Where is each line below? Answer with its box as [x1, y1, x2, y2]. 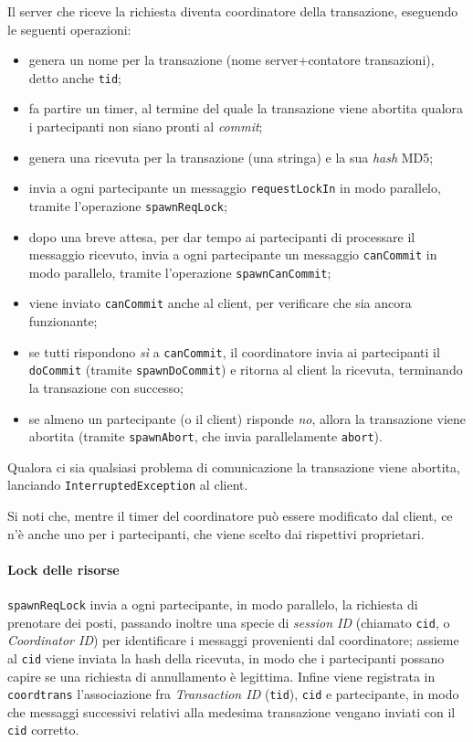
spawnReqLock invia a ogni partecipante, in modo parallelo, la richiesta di [7, 595, 418, 614]
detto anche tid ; [28, 68, 122, 87]
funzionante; [28, 312, 98, 331]
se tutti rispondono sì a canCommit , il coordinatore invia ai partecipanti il [28, 342, 440, 361]
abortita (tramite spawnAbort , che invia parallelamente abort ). [28, 427, 383, 446]
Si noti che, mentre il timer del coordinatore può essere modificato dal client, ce [7, 506, 453, 525]
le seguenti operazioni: [7, 19, 131, 38]
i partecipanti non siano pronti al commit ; [28, 117, 263, 136]
